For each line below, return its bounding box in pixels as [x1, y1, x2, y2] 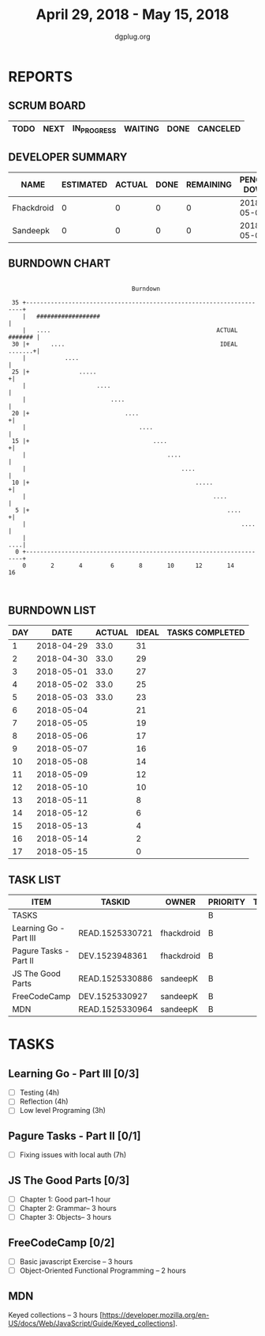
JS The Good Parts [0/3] [8, 1173, 130, 1187]
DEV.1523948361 [78, 951, 148, 962]
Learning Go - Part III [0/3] [8, 1066, 140, 1081]
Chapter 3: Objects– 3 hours [19, 1213, 112, 1222]
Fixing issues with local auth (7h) [19, 1150, 127, 1160]
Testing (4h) [19, 1088, 60, 1097]
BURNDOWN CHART [8, 257, 111, 271]
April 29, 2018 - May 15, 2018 [35, 6, 230, 24]
